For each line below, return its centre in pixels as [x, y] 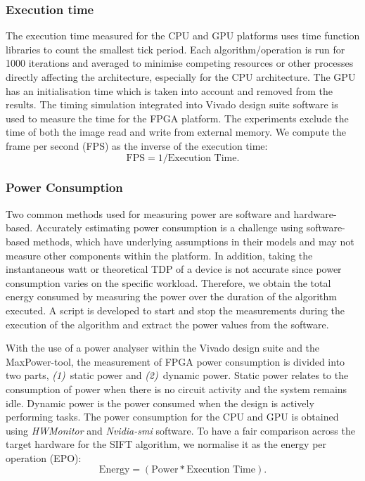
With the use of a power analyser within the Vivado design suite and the [163, 348]
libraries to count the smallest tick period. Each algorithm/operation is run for [175, 49]
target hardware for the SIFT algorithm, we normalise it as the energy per [166, 444]
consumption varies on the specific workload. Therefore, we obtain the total [168, 282]
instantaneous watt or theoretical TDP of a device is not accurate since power [174, 269]
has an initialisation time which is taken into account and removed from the [169, 90]
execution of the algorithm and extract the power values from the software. [167, 324]
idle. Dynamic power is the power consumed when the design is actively [160, 403]
